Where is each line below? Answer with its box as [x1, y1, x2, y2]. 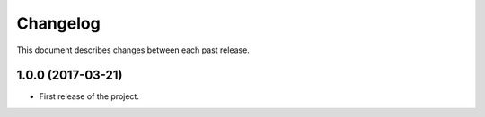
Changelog [16, 13, 101, 33]
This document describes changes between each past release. [16, 45, 251, 55]
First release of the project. [39, 91, 139, 102]
